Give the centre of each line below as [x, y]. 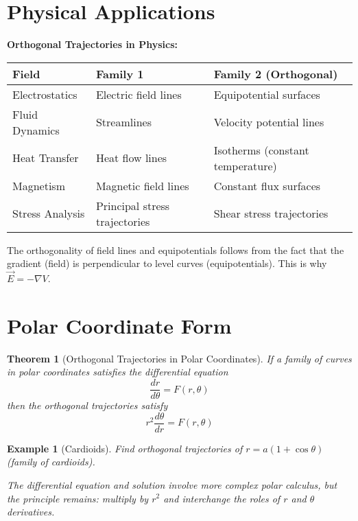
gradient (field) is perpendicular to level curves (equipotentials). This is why [167, 263]
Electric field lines [139, 94]
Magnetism [39, 185]
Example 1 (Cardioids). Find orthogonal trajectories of [125, 448]
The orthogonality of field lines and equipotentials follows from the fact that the [176, 250]
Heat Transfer [46, 158]
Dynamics [36, 130]
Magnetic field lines [142, 185]
